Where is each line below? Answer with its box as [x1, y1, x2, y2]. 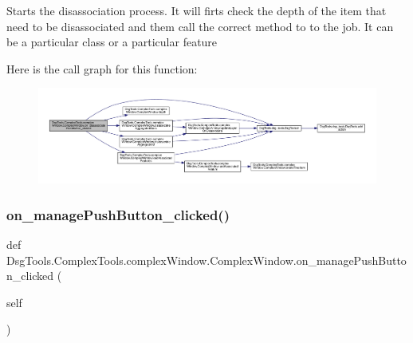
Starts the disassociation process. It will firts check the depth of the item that [6, 2, 387, 18]
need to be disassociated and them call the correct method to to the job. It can [6, 18, 394, 34]
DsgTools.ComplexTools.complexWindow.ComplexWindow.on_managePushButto [6, 251, 407, 268]
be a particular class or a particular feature [6, 34, 218, 50]
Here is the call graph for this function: [6, 60, 198, 77]
